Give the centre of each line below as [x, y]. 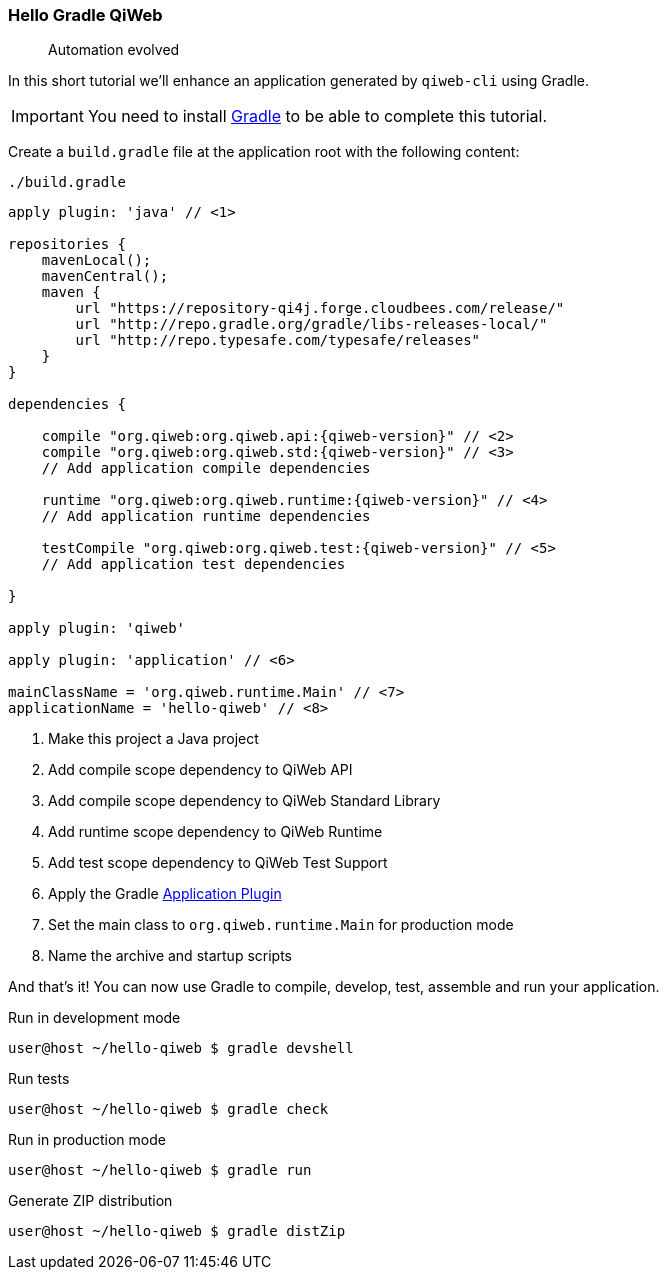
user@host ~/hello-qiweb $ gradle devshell [181, 1048]
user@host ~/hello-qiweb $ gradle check [168, 1109]
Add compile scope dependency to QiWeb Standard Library [244, 801]
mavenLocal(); [96, 260]
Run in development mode [94, 1018]
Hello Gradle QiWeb [85, 15]
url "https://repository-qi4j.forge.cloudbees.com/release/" [320, 308]
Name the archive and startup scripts [170, 956]
